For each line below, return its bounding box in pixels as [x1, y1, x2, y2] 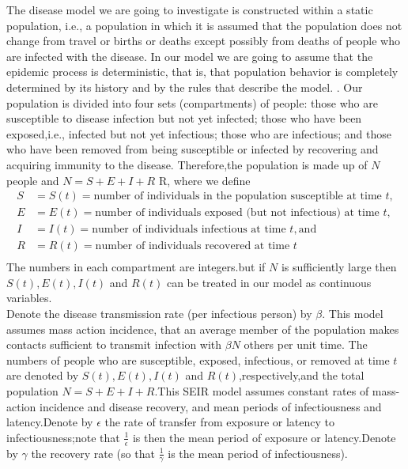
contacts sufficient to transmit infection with [6, 336, 222, 353]
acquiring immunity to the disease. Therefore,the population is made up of [6, 156, 368, 172]
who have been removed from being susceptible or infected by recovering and [6, 141, 379, 157]
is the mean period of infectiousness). [168, 444, 348, 461]
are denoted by [6, 367, 79, 384]
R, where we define [158, 172, 251, 188]
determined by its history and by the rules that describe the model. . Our [6, 78, 363, 95]
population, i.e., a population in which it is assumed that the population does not [6, 17, 402, 33]
